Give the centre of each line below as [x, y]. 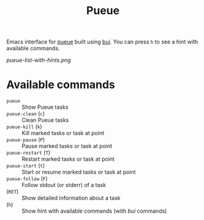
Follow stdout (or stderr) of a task [64, 185]
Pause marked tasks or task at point [67, 146]
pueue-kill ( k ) [24, 127]
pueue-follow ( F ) [27, 178]
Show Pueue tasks [45, 107]
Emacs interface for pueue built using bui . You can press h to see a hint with [102, 42]
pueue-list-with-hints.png [39, 60]
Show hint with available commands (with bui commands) [94, 211]
